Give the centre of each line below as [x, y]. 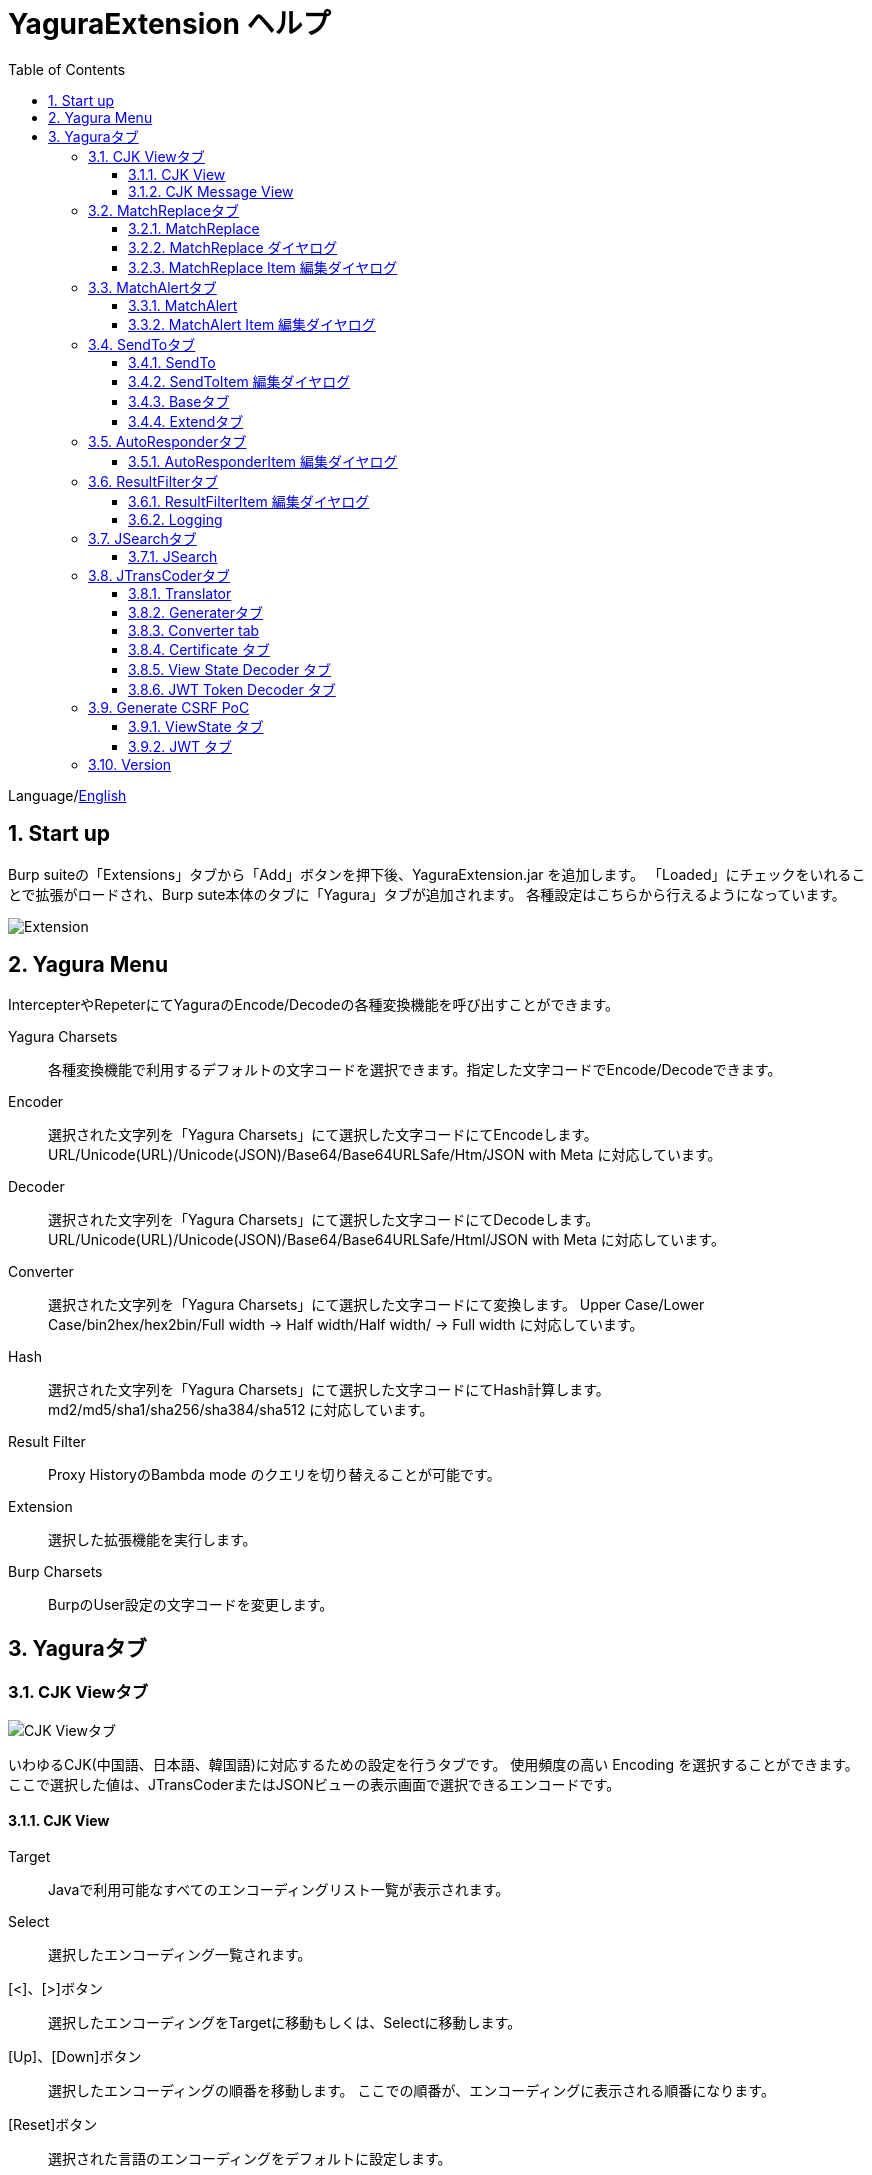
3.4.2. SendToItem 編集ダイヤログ [239, 381]
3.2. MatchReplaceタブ [164, 210]
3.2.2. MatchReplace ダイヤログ [233, 247]
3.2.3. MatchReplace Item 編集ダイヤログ [263, 267]
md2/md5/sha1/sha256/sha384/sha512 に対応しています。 [241, 1410]
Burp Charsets [55, 1572]
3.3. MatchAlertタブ [152, 287]
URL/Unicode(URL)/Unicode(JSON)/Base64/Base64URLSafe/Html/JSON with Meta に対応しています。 [386, 1240]
